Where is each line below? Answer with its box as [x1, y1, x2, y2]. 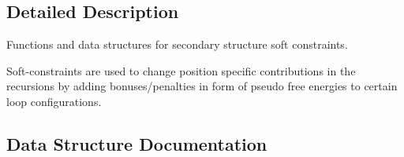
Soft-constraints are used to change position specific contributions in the [6, 62, 356, 78]
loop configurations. [6, 93, 102, 109]
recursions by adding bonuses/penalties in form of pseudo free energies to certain [6, 78, 398, 94]
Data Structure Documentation [6, 131, 267, 155]
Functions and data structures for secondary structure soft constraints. [6, 36, 348, 53]
